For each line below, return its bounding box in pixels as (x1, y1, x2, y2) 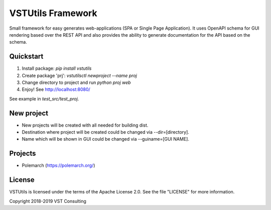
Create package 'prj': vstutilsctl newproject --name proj (22, 72, 138, 78)
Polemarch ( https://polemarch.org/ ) (22, 162, 95, 168)
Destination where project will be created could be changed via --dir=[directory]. (22, 129, 189, 135)
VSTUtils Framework (9, 8, 97, 19)
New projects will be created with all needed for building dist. (22, 122, 149, 128)
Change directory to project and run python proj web (22, 79, 131, 85)
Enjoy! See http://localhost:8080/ (22, 86, 90, 92)
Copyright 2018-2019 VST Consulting (9, 198, 86, 204)
